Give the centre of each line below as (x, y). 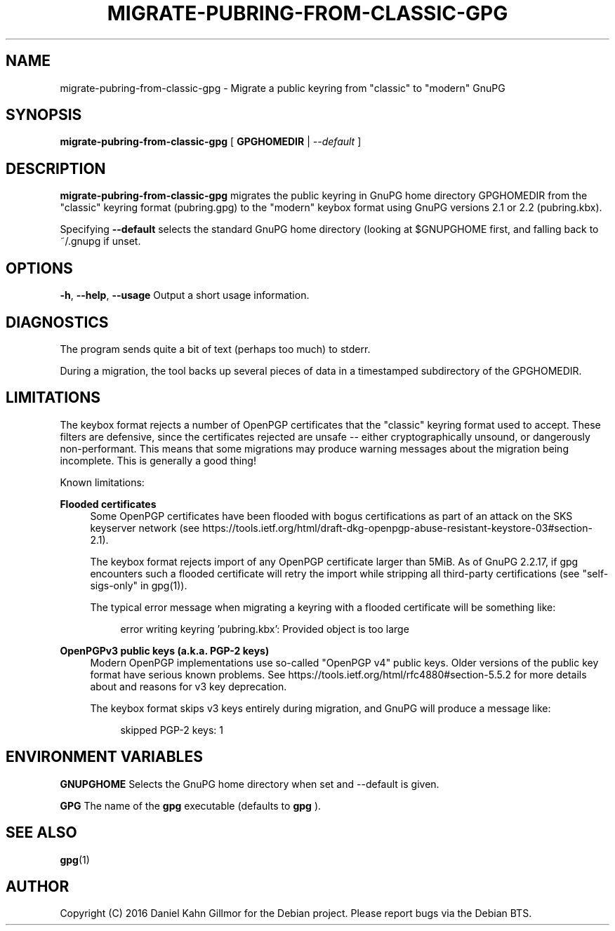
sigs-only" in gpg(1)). (139, 585)
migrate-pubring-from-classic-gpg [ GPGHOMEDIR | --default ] (211, 142)
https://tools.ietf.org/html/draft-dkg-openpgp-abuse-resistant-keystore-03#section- (397, 528)
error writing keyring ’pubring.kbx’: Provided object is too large (265, 629)
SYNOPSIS (44, 115)
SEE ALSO (41, 833)
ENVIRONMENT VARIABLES (104, 757)
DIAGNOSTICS (57, 322)
